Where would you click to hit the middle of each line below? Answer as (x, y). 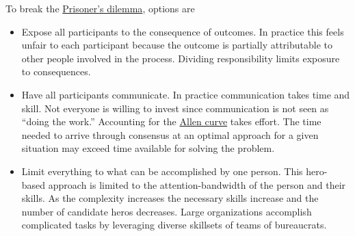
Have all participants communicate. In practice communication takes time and (186, 94)
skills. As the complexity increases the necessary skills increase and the (170, 198)
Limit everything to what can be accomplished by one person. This (162, 171)
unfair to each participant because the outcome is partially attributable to (177, 45)
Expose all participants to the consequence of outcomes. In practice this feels (183, 31)
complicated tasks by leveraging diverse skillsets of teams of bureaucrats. (174, 225)
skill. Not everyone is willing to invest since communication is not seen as (175, 108)
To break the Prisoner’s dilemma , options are (100, 8)
